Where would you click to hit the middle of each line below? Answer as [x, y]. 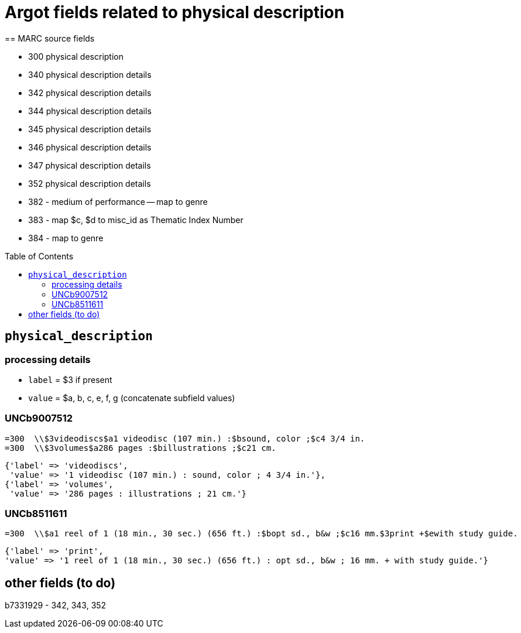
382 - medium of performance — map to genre [118, 201]
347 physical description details [90, 165]
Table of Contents [39, 256]
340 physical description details [90, 74]
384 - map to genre [66, 238]
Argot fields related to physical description [175, 12]
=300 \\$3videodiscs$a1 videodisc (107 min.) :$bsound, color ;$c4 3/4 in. [185, 438]
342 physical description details [90, 93]
